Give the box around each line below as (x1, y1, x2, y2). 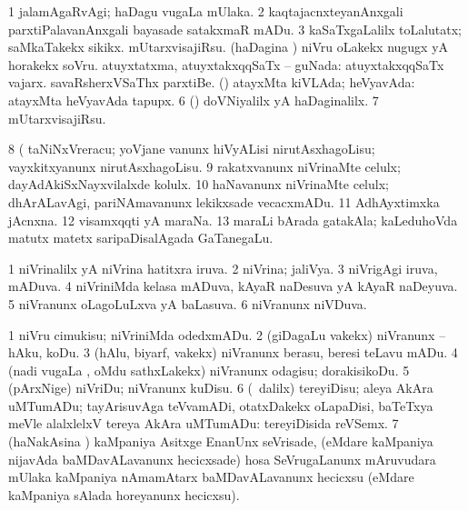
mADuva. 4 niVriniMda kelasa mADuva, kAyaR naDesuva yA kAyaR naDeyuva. (8, 276, 458, 296)
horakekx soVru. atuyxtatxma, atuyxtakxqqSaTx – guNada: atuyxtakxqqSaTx (8, 55, 444, 74)
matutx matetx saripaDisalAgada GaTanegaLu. (8, 228, 274, 247)
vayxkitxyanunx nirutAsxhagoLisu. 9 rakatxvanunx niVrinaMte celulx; (8, 156, 401, 175)
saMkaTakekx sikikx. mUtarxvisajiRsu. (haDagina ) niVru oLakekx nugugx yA (8, 37, 449, 56)
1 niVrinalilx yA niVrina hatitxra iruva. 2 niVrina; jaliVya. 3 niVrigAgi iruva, (8, 258, 438, 277)
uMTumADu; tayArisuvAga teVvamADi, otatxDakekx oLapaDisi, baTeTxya (8, 396, 433, 415)
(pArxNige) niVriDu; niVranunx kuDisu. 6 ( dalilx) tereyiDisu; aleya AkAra (8, 378, 433, 397)
